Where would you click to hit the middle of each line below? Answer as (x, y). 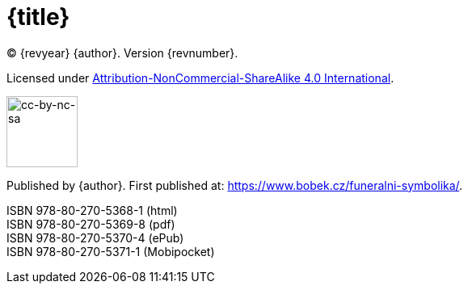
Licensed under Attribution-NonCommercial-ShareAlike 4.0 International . (200, 78)
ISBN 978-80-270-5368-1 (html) (92, 210)
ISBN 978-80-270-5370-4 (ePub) (95, 237)
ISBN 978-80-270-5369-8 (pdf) (91, 224)
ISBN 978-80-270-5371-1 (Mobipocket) (111, 251)
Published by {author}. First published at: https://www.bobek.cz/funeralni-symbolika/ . (235, 185)
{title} (38, 17)
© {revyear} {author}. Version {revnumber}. (122, 53)
